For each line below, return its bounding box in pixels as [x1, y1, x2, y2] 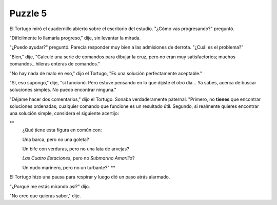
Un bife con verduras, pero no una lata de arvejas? [22, 146, 129, 152]
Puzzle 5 [9, 8, 47, 19]
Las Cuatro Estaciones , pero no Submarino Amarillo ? [22, 155, 135, 161]
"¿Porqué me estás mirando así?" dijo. [9, 183, 90, 189]
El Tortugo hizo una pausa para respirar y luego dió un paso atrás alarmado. [9, 174, 170, 180]
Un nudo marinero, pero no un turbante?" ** [22, 164, 115, 171]
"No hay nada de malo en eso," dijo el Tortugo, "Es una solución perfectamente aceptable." [9, 70, 203, 76]
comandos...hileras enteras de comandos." [9, 61, 100, 67]
